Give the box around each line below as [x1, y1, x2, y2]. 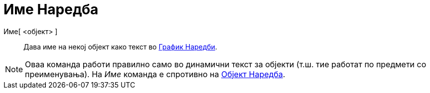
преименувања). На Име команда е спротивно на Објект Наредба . [25, 69, 286, 79]
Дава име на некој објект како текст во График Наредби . [23, 42, 217, 51]
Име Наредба [3, 1, 99, 18]
